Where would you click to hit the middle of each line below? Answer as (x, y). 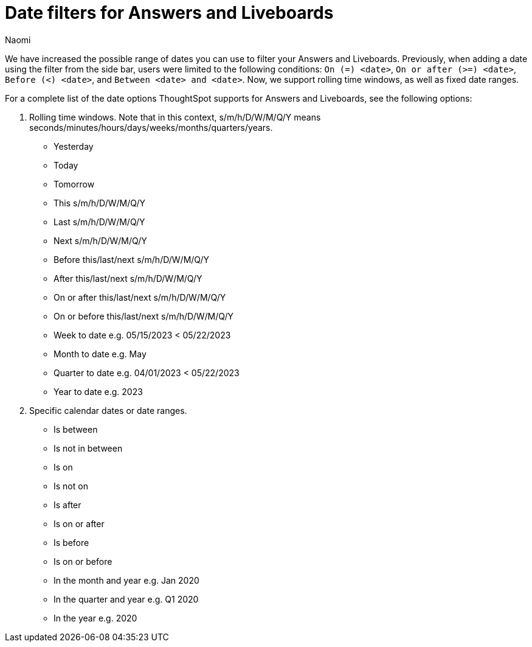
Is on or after (79, 523)
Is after (67, 505)
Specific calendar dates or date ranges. (108, 410)
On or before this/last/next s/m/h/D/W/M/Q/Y (143, 316)
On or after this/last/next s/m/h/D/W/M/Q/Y (140, 297)
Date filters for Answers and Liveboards (169, 13)
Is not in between (88, 448)
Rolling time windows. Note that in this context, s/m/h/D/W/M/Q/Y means (175, 117)
